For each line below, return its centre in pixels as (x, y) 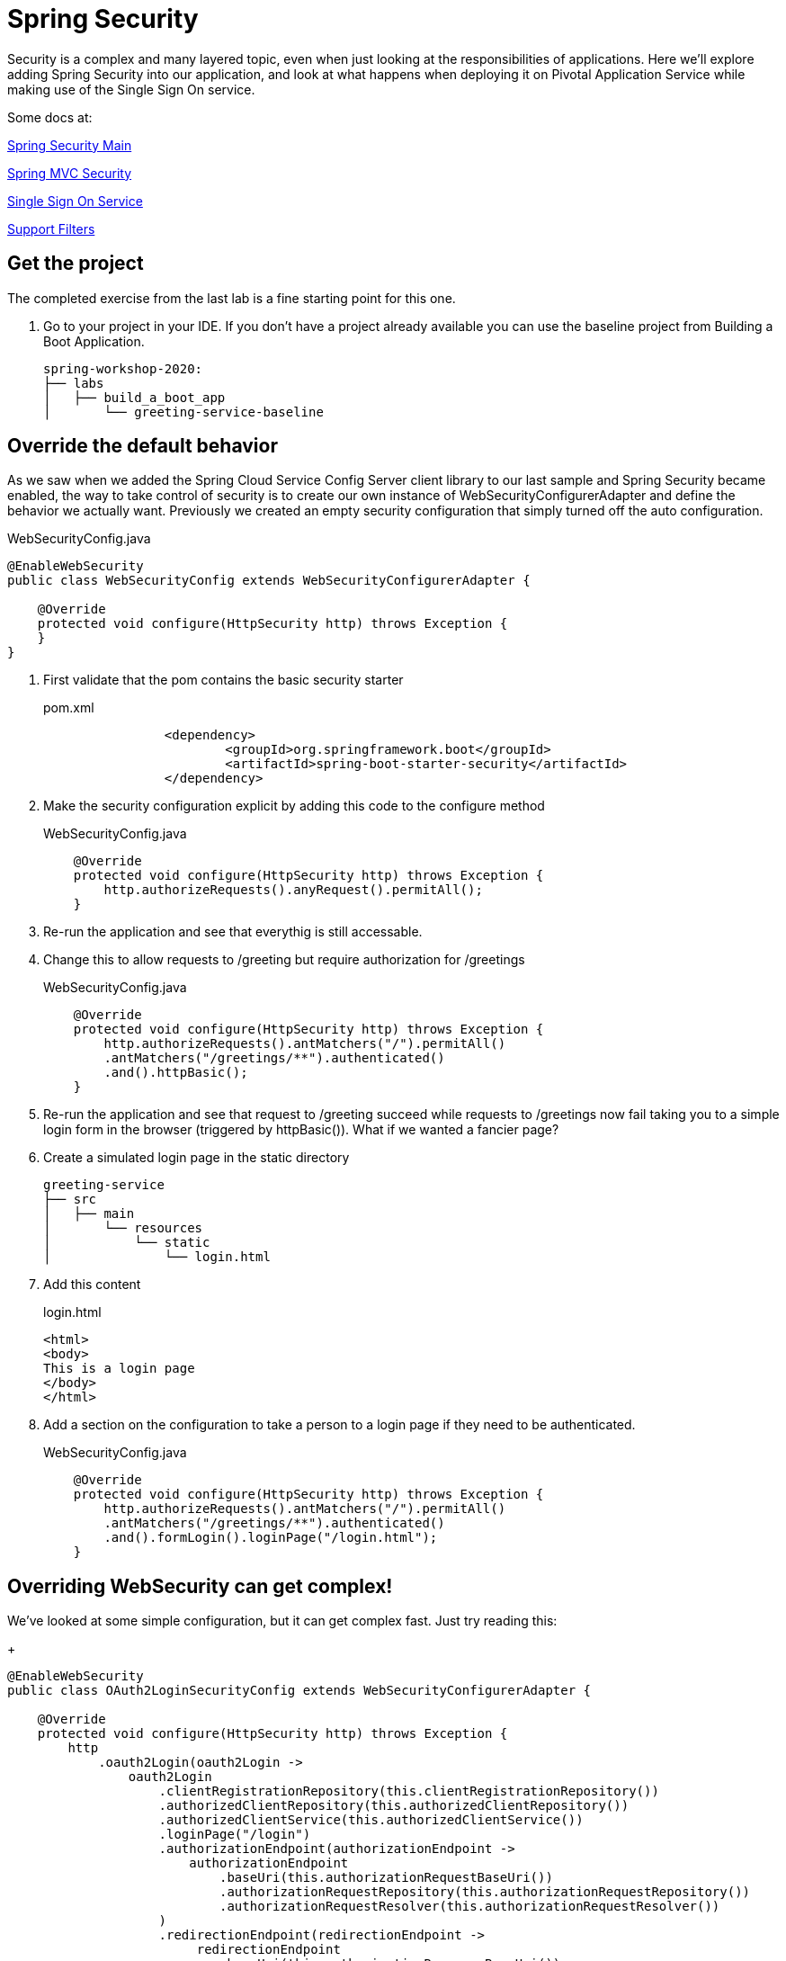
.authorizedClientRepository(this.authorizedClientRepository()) (394, 1806)
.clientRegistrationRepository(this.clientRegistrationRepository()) (409, 1791)
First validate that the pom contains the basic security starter (223, 680)
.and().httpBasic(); (176, 1073)
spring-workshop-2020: (123, 368)
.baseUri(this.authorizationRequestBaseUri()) (386, 1878)
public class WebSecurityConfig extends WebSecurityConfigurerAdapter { (269, 581)
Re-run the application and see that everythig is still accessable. (233, 932)
